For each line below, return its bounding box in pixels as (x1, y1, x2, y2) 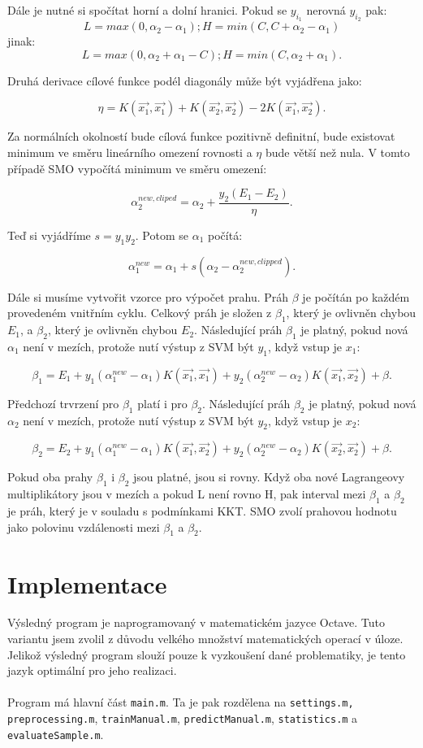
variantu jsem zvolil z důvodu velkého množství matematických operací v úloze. (7, 630, 404, 647)
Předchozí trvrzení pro (7, 394, 119, 411)
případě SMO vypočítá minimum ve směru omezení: (7, 159, 267, 176)
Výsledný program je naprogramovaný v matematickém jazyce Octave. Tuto (7, 614, 385, 631)
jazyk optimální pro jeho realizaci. (7, 662, 177, 679)
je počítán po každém (302, 288, 410, 305)
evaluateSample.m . (7, 725, 104, 742)
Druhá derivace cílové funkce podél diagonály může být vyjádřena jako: (7, 72, 362, 89)
